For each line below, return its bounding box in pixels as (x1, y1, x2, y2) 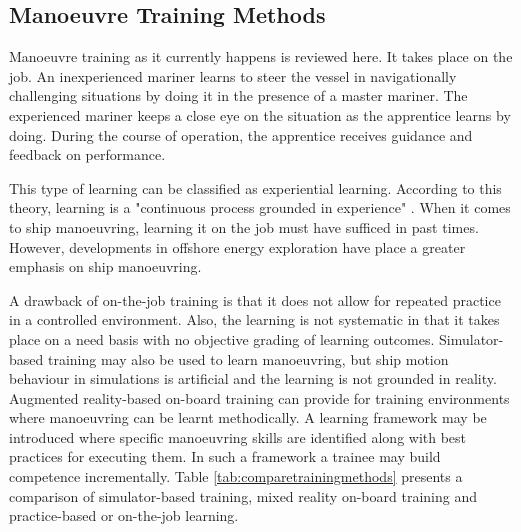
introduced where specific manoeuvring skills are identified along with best (9, 426, 467, 447)
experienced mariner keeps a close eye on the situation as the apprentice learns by (9, 104, 511, 125)
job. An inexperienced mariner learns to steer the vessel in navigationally (9, 65, 457, 86)
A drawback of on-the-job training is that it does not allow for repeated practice (9, 289, 501, 310)
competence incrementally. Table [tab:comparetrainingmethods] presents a (9, 466, 463, 487)
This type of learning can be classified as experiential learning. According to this (9, 177, 502, 198)
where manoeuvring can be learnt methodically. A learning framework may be (9, 407, 487, 428)
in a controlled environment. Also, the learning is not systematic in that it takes (9, 309, 500, 330)
